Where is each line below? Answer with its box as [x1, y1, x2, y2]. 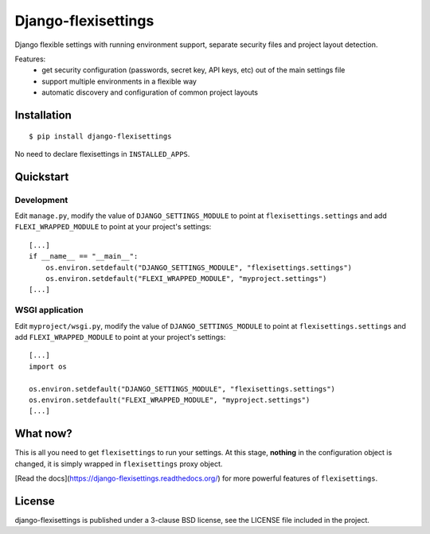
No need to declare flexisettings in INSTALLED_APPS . [14, 149, 190, 158]
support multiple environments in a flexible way [41, 76, 197, 86]
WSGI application [14, 305, 84, 316]
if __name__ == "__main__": [29, 251, 139, 261]
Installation [14, 108, 72, 122]
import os [29, 362, 67, 371]
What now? [14, 427, 72, 441]
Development [14, 194, 68, 205]
